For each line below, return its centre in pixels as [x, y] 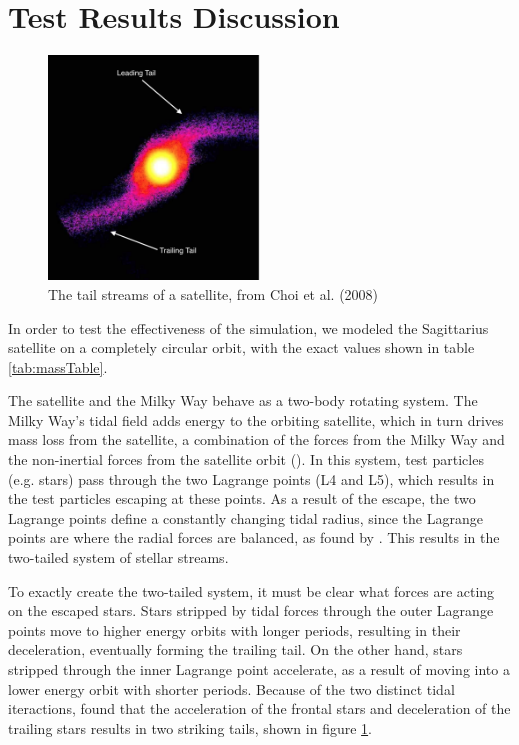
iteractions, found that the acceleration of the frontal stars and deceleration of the [259, 708]
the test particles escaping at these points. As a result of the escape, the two [242, 498]
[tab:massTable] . [58, 366]
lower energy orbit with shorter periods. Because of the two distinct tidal [231, 688]
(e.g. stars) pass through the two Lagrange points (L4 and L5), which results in [251, 478]
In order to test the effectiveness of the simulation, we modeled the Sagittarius [248, 327]
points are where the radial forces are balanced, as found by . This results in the [254, 537]
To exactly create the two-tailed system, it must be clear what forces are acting [251, 590]
